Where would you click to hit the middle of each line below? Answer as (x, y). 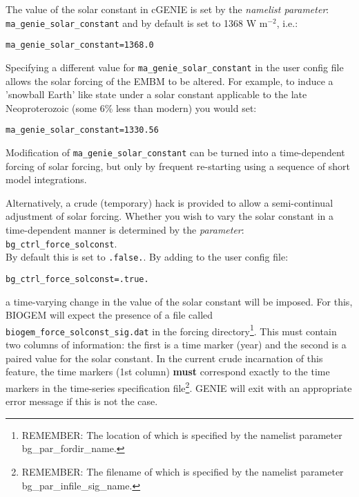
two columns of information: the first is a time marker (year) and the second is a (176, 345)
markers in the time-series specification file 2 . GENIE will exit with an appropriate (179, 386)
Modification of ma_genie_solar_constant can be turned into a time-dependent (175, 152)
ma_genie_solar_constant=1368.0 (80, 45)
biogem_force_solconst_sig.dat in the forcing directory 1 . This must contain (171, 330)
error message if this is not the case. (82, 401)
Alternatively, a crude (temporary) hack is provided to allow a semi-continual (169, 202)
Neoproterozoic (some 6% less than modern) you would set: (131, 107)
